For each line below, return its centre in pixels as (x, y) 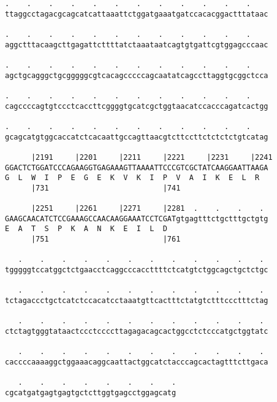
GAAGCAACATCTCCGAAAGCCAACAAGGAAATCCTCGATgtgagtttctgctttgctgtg (137, 219)
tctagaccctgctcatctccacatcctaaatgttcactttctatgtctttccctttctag (137, 301)
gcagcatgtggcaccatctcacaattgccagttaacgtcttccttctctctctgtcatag (137, 137)
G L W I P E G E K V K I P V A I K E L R (132, 178)
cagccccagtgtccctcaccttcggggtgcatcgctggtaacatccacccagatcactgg (137, 106)
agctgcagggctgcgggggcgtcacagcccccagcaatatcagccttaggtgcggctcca (137, 75)
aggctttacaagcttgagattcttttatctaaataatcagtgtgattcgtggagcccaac (137, 45)
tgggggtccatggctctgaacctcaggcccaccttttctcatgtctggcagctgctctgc (137, 270)
